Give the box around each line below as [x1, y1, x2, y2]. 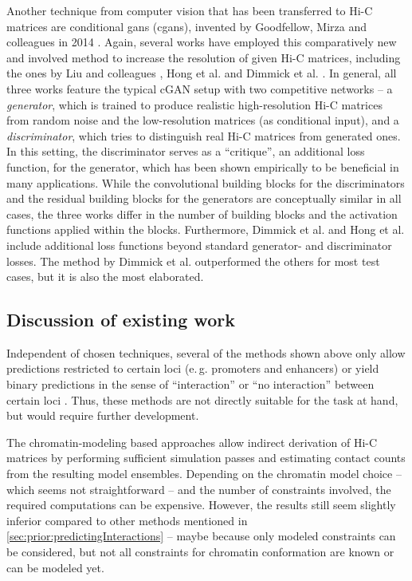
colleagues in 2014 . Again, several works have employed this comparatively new [6, 34, 397, 50]
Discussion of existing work [6, 307, 235, 332]
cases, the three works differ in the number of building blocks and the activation [6, 205, 398, 222]
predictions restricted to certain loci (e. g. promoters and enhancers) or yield [6, 360, 379, 377]
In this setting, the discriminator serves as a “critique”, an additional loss [6, 143, 365, 160]
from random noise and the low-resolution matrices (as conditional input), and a [6, 112, 399, 128]
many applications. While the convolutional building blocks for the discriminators [6, 174, 405, 191]
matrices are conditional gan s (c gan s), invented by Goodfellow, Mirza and [6, 18, 367, 34]
